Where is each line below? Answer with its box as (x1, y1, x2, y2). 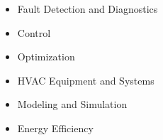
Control (17, 25, 51, 40)
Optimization (17, 49, 75, 64)
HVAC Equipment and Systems (17, 72, 154, 87)
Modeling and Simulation (17, 97, 128, 112)
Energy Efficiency (17, 120, 94, 135)
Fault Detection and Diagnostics (17, 1, 158, 16)
